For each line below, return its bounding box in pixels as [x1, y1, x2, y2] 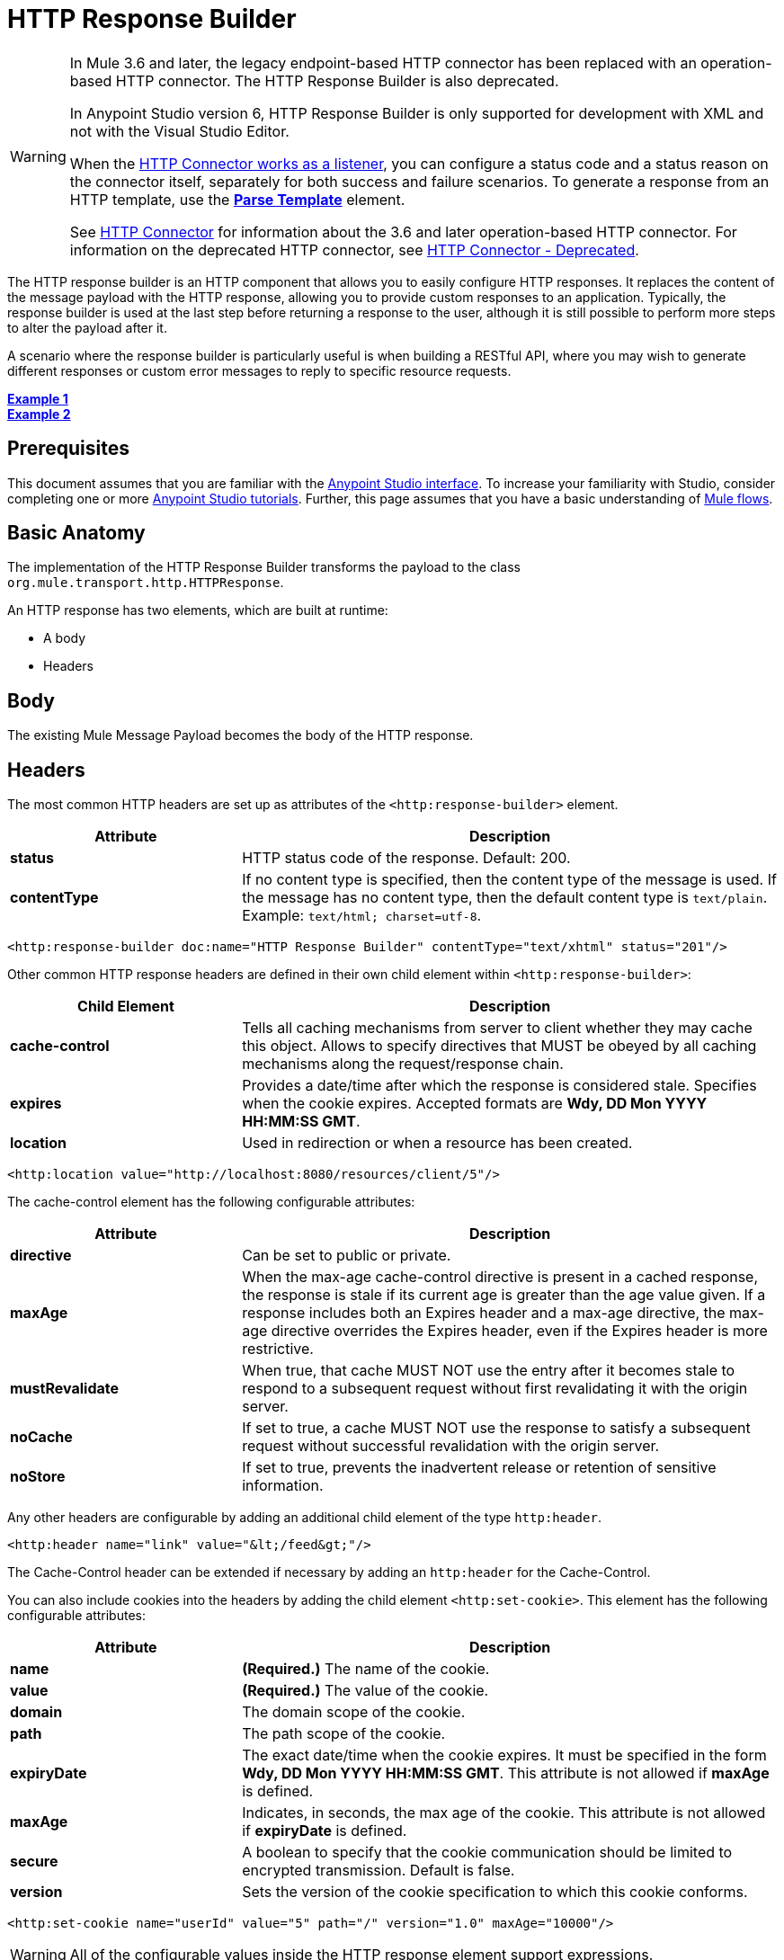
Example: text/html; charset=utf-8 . [242, 906, 482, 925]
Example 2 [7, 405, 71, 422]
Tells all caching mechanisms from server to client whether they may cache [242, 1019, 753, 1038]
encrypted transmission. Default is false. [242, 1861, 515, 1880]
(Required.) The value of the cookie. [242, 1681, 489, 1700]
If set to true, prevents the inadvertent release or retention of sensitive [242, 1458, 717, 1477]
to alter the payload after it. [7, 319, 167, 335]
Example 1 [7, 390, 68, 406]
